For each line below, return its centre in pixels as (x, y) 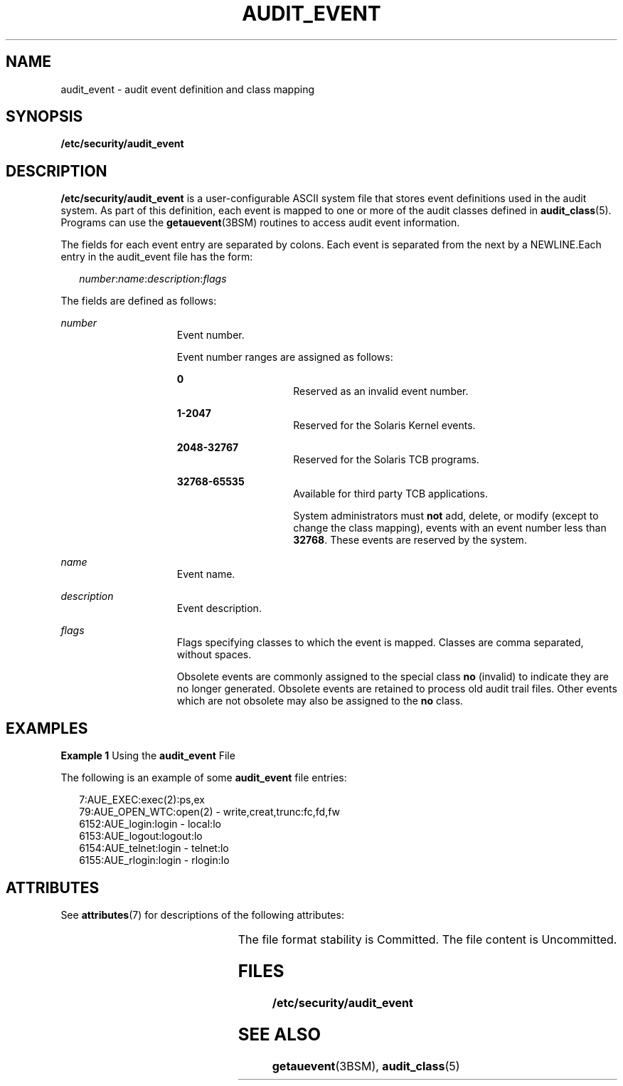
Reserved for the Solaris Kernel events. (384, 426)
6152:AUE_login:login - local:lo (150, 824)
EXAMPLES (47, 728)
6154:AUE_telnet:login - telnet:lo (154, 848)
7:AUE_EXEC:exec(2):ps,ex (142, 800)
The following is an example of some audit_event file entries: (204, 778)
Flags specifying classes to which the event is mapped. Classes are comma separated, (380, 643)
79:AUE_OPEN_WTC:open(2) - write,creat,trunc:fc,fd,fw (210, 812)
